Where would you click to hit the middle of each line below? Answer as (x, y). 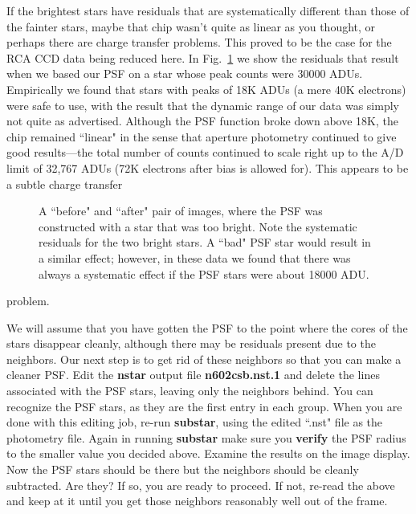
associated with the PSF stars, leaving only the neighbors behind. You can (190, 391)
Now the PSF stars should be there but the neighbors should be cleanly (183, 469)
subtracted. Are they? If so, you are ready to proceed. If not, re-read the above (201, 485)
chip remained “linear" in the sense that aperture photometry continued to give (202, 136)
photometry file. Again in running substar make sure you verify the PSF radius (206, 437)
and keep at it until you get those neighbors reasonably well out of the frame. (197, 501)
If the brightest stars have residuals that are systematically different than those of (208, 10)
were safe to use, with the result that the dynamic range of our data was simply (203, 105)
